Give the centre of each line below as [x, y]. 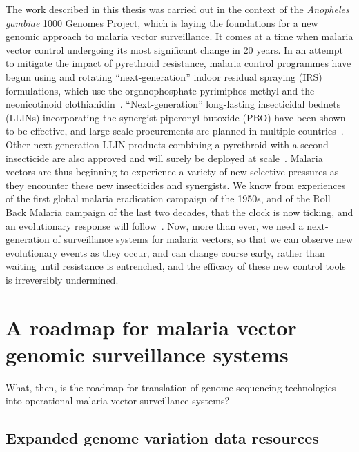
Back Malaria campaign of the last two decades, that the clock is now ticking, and [179, 212]
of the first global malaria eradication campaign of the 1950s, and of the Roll [168, 198]
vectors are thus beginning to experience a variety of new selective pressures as [172, 171]
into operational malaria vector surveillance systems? [118, 401]
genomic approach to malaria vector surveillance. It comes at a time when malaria [179, 36]
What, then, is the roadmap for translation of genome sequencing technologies [171, 387]
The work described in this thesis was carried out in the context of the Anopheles [177, 9]
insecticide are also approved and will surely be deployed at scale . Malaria [164, 158]
